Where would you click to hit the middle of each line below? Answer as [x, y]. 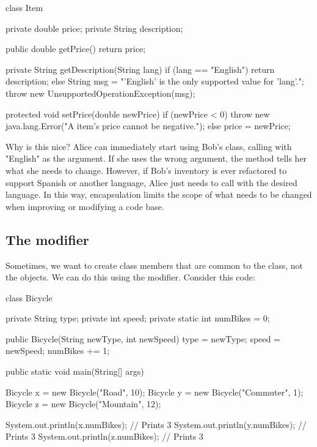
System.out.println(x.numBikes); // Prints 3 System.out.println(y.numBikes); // [156, 424]
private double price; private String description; [94, 28]
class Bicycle [29, 297]
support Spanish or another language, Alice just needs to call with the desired [151, 182]
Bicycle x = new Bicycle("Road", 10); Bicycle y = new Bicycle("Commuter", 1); [155, 392]
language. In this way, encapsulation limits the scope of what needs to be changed [159, 194]
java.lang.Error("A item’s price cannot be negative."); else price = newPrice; [148, 126]
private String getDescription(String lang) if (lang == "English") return [140, 69]
